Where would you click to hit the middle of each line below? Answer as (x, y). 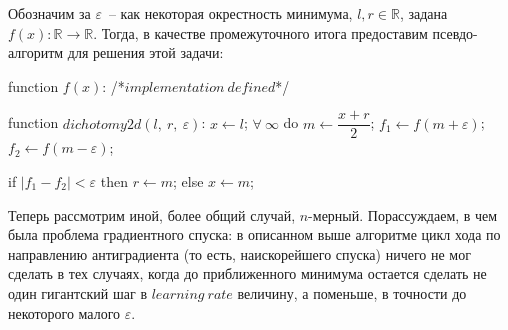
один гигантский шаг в (78, 293)
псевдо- (455, 32)
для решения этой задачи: (145, 52)
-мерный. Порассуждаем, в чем (403, 214)
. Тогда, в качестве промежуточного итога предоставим (260, 32)
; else (188, 181)
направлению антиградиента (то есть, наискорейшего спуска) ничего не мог (239, 253)
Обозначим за (49, 13)
